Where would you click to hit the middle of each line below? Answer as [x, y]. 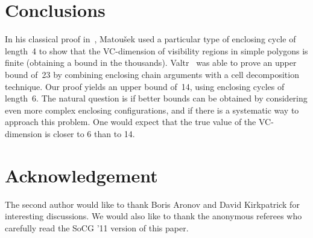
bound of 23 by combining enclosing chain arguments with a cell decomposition [152, 74]
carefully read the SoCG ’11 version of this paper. [97, 227]
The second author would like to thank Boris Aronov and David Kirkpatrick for [152, 204]
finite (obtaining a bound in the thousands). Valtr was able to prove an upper [151, 63]
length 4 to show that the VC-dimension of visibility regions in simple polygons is [156, 50]
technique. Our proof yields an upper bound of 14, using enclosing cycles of [145, 86]
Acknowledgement [81, 175]
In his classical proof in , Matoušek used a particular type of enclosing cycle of [150, 39]
